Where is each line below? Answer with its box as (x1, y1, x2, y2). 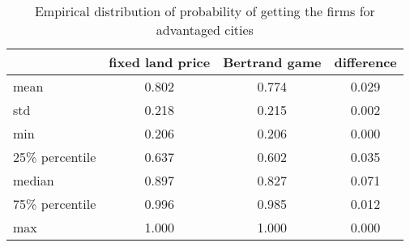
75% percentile (13, 194, 96, 213)
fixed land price (109, 53, 211, 71)
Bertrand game (223, 53, 322, 71)
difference (334, 53, 397, 71)
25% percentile (13, 147, 96, 166)
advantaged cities (156, 20, 254, 39)
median (13, 171, 54, 190)
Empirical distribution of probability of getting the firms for (34, 2, 375, 20)
